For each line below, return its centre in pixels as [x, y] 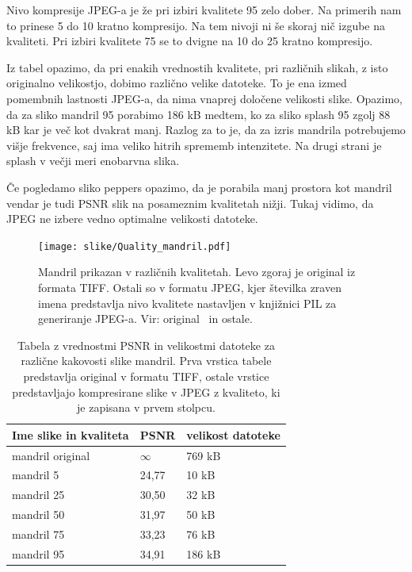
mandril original [51, 455]
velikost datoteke [233, 434]
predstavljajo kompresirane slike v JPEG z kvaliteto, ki [146, 392]
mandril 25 [38, 495]
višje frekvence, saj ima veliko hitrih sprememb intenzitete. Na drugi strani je [194, 145]
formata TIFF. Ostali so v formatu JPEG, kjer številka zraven [190, 287]
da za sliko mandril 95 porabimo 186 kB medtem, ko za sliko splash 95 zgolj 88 [198, 114]
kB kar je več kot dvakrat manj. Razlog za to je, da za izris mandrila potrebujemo [206, 130]
